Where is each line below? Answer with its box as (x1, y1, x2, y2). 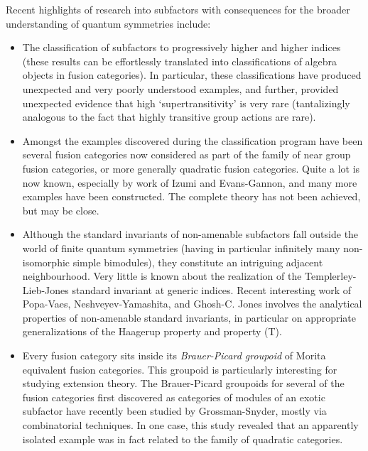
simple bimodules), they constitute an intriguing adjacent (72, 254, 323, 269)
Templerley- (305, 268, 357, 283)
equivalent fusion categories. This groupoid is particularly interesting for (22, 362, 337, 376)
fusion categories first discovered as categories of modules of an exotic (22, 389, 325, 404)
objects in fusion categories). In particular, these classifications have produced (22, 67, 362, 82)
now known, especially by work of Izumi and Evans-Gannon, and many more (22, 175, 357, 190)
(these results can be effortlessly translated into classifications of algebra (22, 53, 337, 68)
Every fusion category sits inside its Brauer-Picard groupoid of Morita (22, 348, 326, 363)
